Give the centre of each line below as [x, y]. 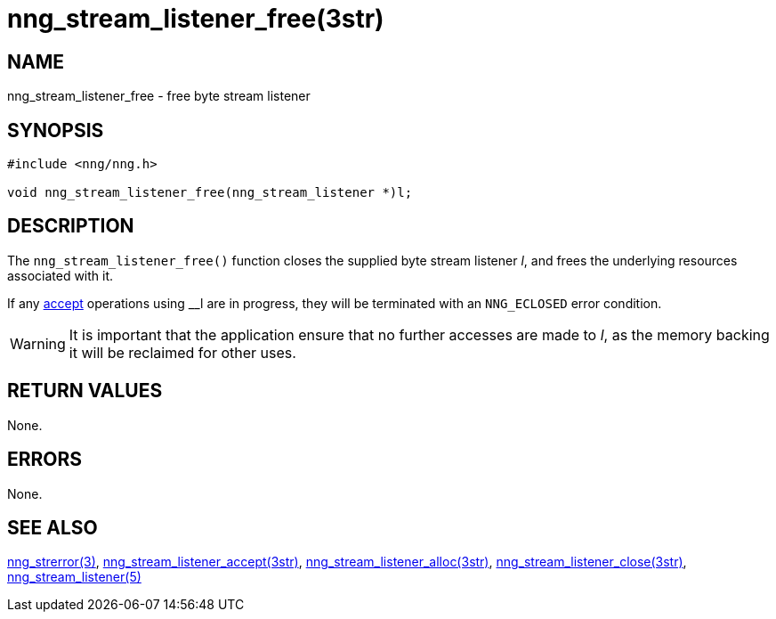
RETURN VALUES [85, 391]
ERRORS [45, 460]
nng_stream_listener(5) [74, 577]
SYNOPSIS [56, 130]
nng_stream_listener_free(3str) [196, 19]
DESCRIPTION [71, 226]
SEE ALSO [53, 527]
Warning [38, 343]
